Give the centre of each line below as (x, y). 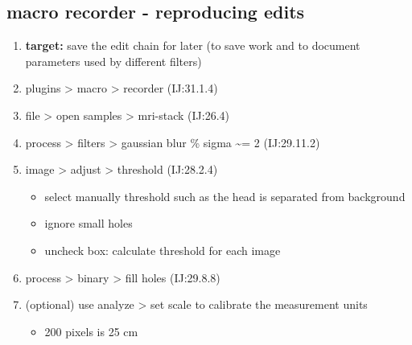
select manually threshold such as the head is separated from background (225, 196)
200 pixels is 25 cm (91, 331)
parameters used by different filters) (113, 61)
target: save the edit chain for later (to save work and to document (193, 45)
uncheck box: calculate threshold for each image (163, 250)
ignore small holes (89, 223)
